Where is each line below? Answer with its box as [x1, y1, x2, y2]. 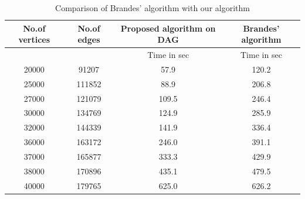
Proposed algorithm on [120, 22, 216, 34]
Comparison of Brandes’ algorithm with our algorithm [55, 2, 250, 13]
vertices [18, 33, 50, 46]
